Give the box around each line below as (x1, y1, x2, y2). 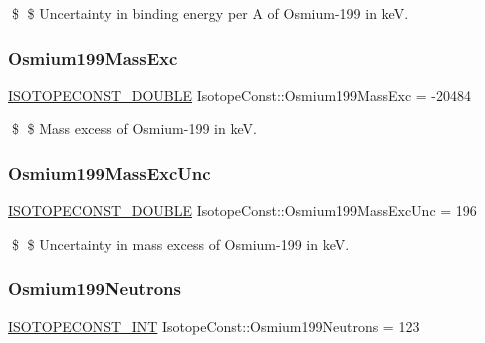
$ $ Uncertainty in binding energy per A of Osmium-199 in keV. (11, 3, 409, 23)
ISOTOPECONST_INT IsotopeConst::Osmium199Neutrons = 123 (8, 315, 420, 336)
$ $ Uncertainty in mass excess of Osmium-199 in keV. (11, 233, 350, 254)
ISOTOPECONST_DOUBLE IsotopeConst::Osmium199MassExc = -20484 (8, 84, 471, 105)
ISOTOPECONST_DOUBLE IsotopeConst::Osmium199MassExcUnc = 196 (8, 200, 477, 221)
